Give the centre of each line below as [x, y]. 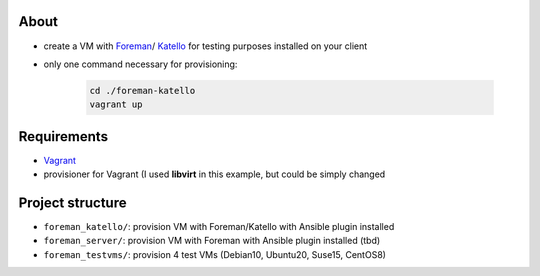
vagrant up [116, 104]
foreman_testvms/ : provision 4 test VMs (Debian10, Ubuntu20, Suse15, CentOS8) [215, 254]
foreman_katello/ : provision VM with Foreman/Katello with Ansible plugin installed [219, 227]
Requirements [63, 136]
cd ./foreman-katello [142, 90]
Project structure [72, 202]
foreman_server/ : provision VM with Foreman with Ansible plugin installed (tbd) [212, 241]
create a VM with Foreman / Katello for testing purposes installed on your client [205, 46]
